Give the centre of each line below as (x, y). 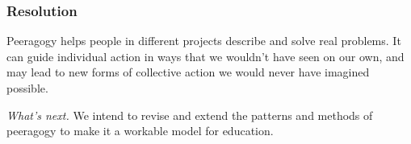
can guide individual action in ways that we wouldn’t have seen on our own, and (205, 56)
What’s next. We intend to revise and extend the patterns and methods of (190, 115)
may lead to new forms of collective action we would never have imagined (188, 72)
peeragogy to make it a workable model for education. (140, 131)
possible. (27, 88)
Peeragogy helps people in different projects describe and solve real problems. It (204, 41)
